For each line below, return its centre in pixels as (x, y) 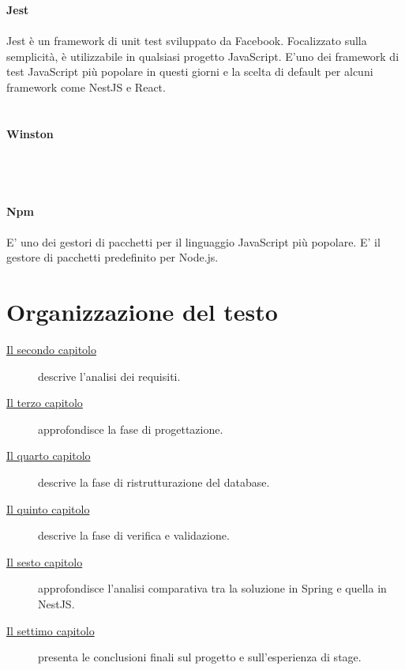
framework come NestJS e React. (86, 87)
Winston (30, 133)
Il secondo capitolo (52, 349)
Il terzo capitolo (45, 403)
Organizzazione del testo (142, 312)
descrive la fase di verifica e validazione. (134, 535)
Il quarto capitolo (49, 455)
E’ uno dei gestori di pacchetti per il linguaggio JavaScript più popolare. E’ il (193, 241)
